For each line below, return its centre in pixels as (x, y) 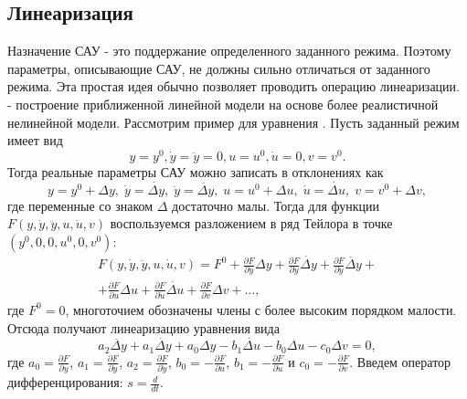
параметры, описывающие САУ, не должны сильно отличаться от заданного (219, 68)
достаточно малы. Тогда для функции (276, 205)
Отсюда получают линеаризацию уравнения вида (143, 327)
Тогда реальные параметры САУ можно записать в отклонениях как (196, 171)
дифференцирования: (65, 382)
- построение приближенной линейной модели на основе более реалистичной (223, 104)
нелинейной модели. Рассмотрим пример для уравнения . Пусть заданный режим (233, 122)
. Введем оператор (400, 361)
